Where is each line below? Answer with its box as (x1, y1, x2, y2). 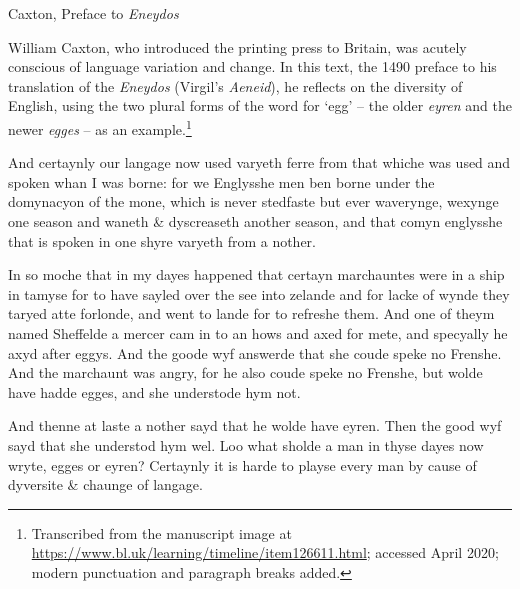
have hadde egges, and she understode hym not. (8, 381, 301, 402)
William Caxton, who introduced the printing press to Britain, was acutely (8, 36, 467, 57)
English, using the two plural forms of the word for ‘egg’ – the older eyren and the (8, 95, 512, 116)
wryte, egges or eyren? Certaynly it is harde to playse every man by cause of (8, 454, 477, 475)
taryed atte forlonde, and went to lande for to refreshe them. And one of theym (8, 303, 495, 324)
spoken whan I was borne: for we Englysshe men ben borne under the (8, 171, 435, 192)
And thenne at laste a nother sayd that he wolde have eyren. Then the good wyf (8, 415, 502, 436)
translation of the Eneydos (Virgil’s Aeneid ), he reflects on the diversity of (8, 75, 463, 96)
